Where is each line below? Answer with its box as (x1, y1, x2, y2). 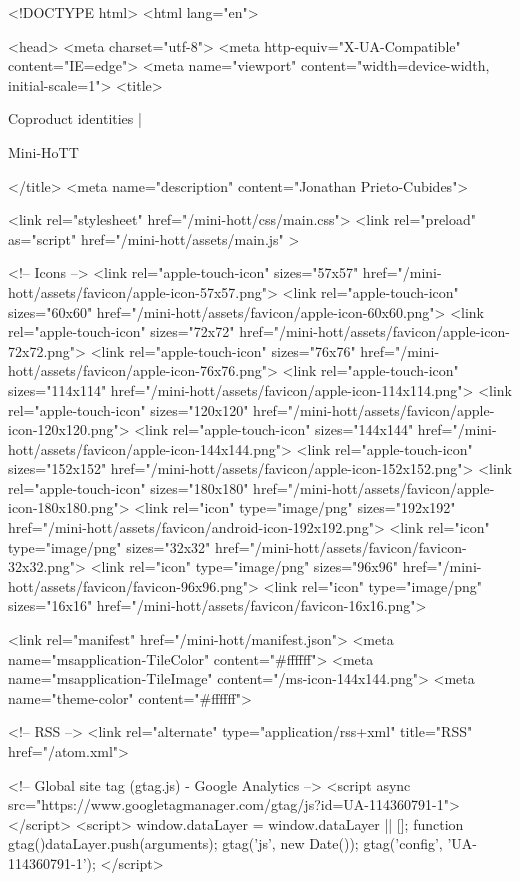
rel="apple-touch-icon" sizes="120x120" (8, 399, 249, 420)
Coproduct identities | (8, 108, 142, 129)
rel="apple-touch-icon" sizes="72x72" (8, 321, 235, 342)
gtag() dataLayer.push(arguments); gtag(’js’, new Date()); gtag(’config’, (8, 833, 443, 854)
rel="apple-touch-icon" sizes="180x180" (8, 477, 249, 498)
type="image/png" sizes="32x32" (8, 536, 211, 557)
